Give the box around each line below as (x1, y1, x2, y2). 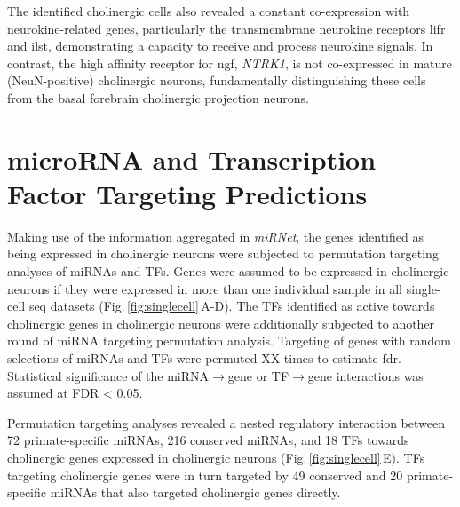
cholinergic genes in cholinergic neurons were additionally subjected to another (7, 313, 435, 332)
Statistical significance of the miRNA (7, 366, 210, 384)
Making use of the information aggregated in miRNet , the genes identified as (7, 226, 424, 245)
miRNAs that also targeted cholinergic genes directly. (50, 483, 341, 502)
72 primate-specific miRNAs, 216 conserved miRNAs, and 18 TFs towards (7, 431, 409, 449)
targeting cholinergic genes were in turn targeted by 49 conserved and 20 (7, 465, 403, 484)
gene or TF (227, 366, 289, 384)
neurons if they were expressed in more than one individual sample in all (7, 279, 402, 297)
